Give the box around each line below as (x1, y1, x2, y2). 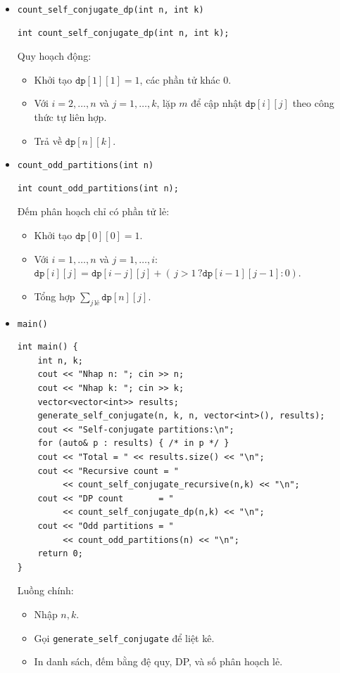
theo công (292, 96, 334, 110)
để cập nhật (191, 96, 242, 110)
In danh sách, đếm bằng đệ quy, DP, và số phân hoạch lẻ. (34, 654, 283, 669)
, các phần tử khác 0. (139, 72, 232, 86)
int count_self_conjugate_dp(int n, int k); (17, 27, 229, 38)
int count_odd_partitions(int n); (17, 183, 179, 193)
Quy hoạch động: (17, 49, 92, 63)
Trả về (34, 133, 62, 148)
